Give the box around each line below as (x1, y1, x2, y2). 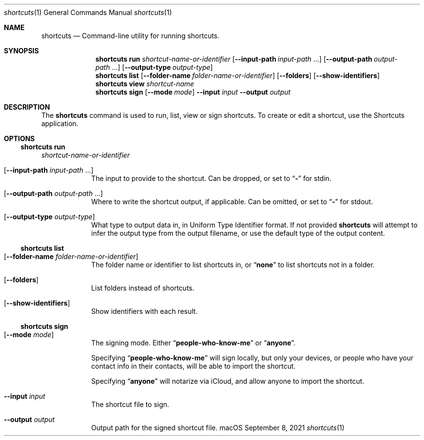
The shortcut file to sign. (91, 400, 169, 408)
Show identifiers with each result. (91, 307, 198, 315)
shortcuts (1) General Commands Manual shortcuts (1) (4, 8, 172, 16)
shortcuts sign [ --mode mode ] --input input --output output (95, 88, 291, 96)
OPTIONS (4, 134, 35, 143)
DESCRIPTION (4, 103, 50, 111)
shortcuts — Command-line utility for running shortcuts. (41, 32, 220, 40)
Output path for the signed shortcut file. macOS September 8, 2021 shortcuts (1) (91, 424, 345, 432)
